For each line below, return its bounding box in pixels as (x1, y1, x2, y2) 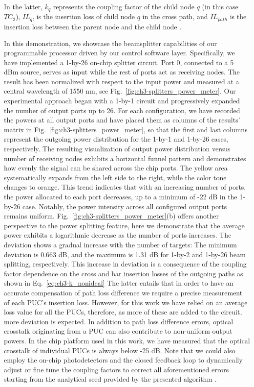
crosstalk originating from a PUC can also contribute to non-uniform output (4, 326, 233, 336)
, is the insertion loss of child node (32, 11, 135, 22)
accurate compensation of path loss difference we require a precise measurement (4, 287, 243, 297)
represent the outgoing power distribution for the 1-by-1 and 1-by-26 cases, (4, 134, 229, 144)
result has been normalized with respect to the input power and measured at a (4, 76, 239, 86)
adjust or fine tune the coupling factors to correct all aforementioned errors (4, 364, 229, 374)
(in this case (202, 1, 238, 11)
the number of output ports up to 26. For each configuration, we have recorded (4, 105, 240, 115)
